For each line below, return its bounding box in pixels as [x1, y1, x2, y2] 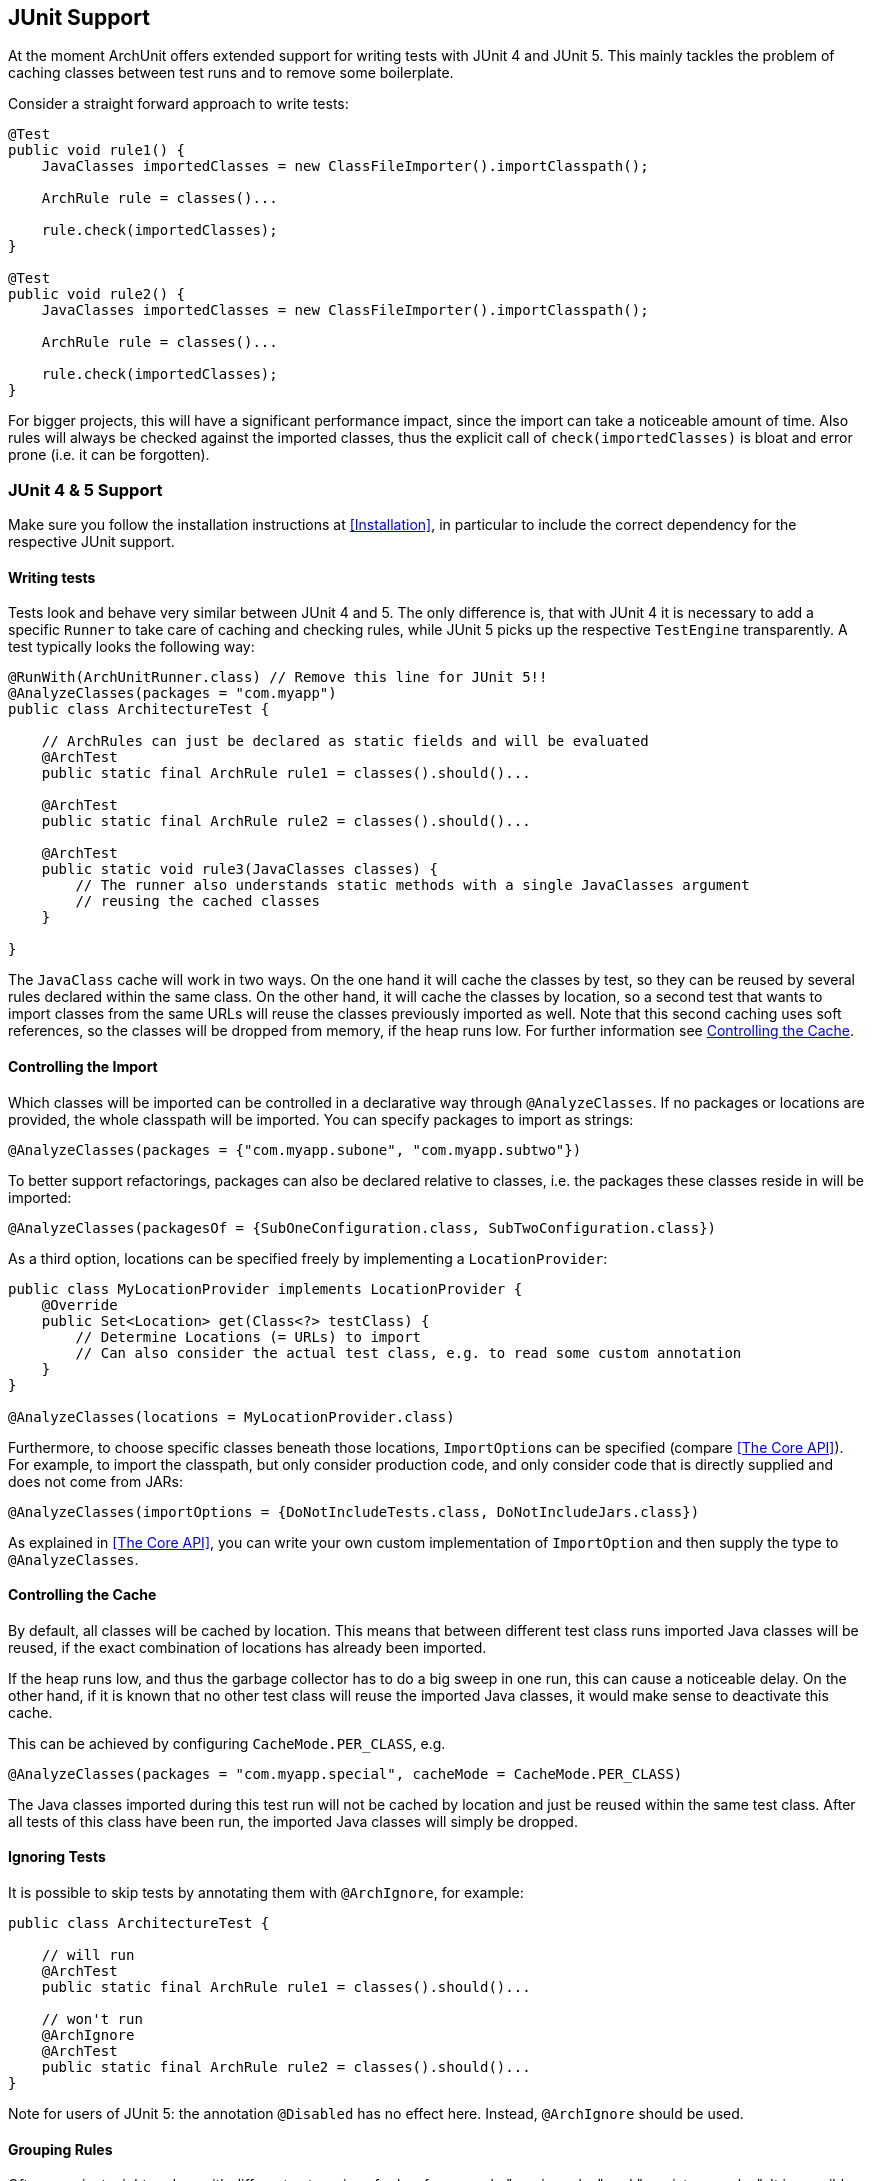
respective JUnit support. [8, 533, 175, 551]
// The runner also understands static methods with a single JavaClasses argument [75, 877, 750, 894]
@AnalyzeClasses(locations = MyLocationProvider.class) [8, 1408, 455, 1425]
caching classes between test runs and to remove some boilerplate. [8, 64, 454, 82]
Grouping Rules [8, 2140, 113, 2158]
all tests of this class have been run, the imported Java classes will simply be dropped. [8, 1812, 578, 1830]
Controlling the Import [8, 1058, 158, 1075]
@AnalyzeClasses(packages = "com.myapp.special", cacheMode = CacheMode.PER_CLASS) [8, 1765, 683, 1782]
